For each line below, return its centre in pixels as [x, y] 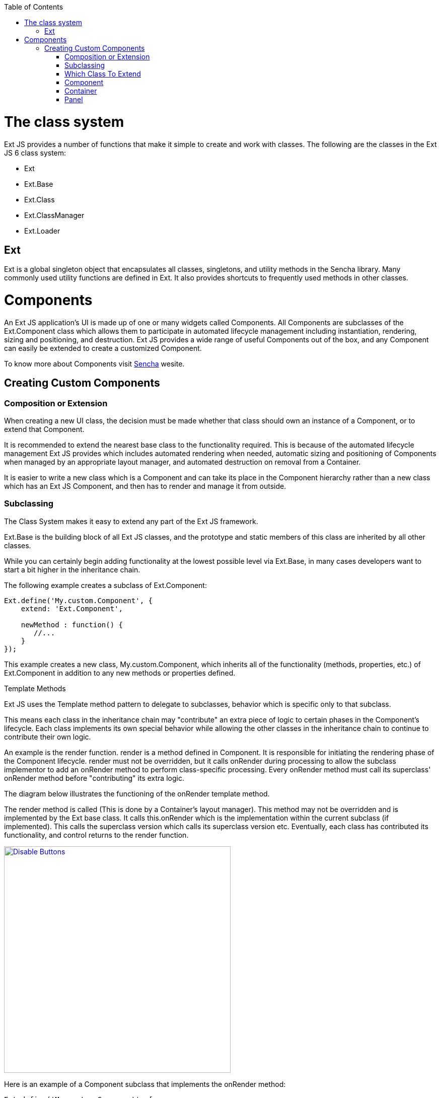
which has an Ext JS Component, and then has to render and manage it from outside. [145, 486]
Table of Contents [34, 7]
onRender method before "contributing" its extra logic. [94, 778]
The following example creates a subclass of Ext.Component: [105, 585]
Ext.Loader [42, 231]
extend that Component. [44, 429]
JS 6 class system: [35, 153]
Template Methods [35, 688]
